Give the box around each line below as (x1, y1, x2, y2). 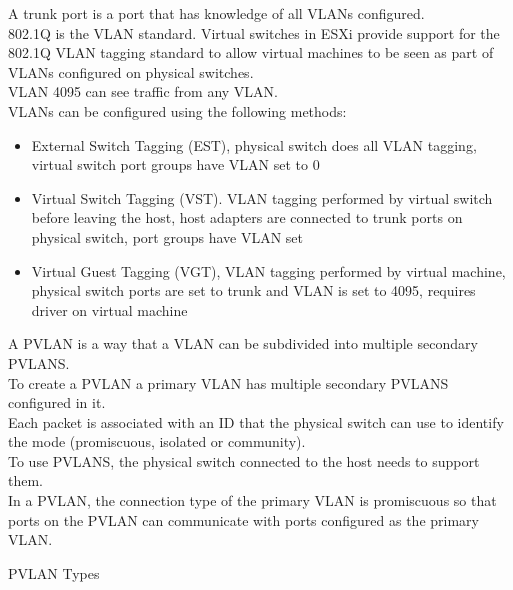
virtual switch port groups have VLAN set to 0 (31, 154, 320, 175)
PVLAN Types (8, 562, 100, 583)
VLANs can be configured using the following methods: (8, 100, 347, 121)
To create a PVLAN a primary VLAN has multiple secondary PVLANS (8, 372, 449, 393)
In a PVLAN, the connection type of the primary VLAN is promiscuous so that (8, 490, 497, 511)
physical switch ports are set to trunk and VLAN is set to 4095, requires (31, 280, 476, 301)
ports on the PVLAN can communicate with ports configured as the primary (8, 509, 479, 530)
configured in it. (8, 392, 106, 413)
